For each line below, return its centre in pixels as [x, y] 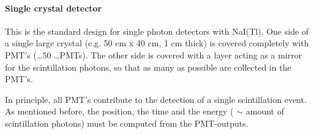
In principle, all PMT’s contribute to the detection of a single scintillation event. [156, 99]
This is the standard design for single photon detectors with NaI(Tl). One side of [157, 31]
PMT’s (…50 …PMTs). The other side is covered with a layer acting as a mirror [154, 55]
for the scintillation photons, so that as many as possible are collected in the [148, 67]
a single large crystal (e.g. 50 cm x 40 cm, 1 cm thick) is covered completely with [157, 43]
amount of [265, 111]
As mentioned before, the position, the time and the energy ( [119, 111]
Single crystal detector [54, 8]
